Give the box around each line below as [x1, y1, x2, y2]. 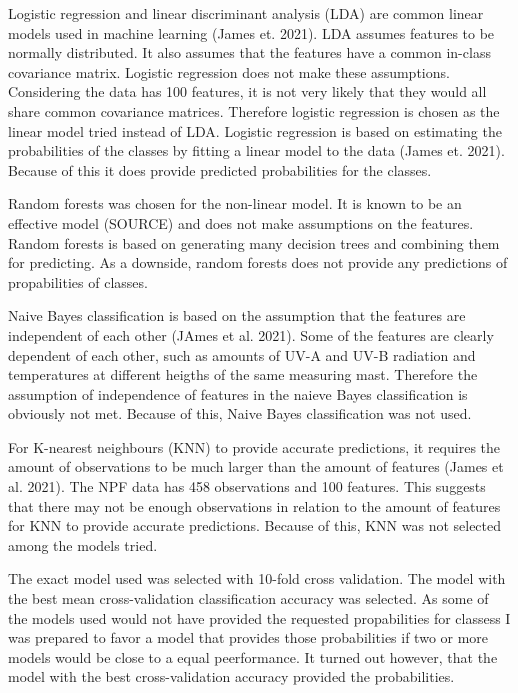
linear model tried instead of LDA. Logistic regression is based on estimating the [8, 120, 502, 141]
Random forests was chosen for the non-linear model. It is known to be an [8, 193, 462, 214]
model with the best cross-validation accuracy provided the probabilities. [8, 666, 455, 687]
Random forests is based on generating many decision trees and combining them [8, 232, 500, 253]
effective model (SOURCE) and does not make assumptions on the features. [8, 212, 474, 233]
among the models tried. [8, 534, 158, 555]
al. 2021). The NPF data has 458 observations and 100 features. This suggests [8, 476, 486, 497]
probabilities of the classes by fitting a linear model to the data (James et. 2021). [8, 140, 505, 161]
